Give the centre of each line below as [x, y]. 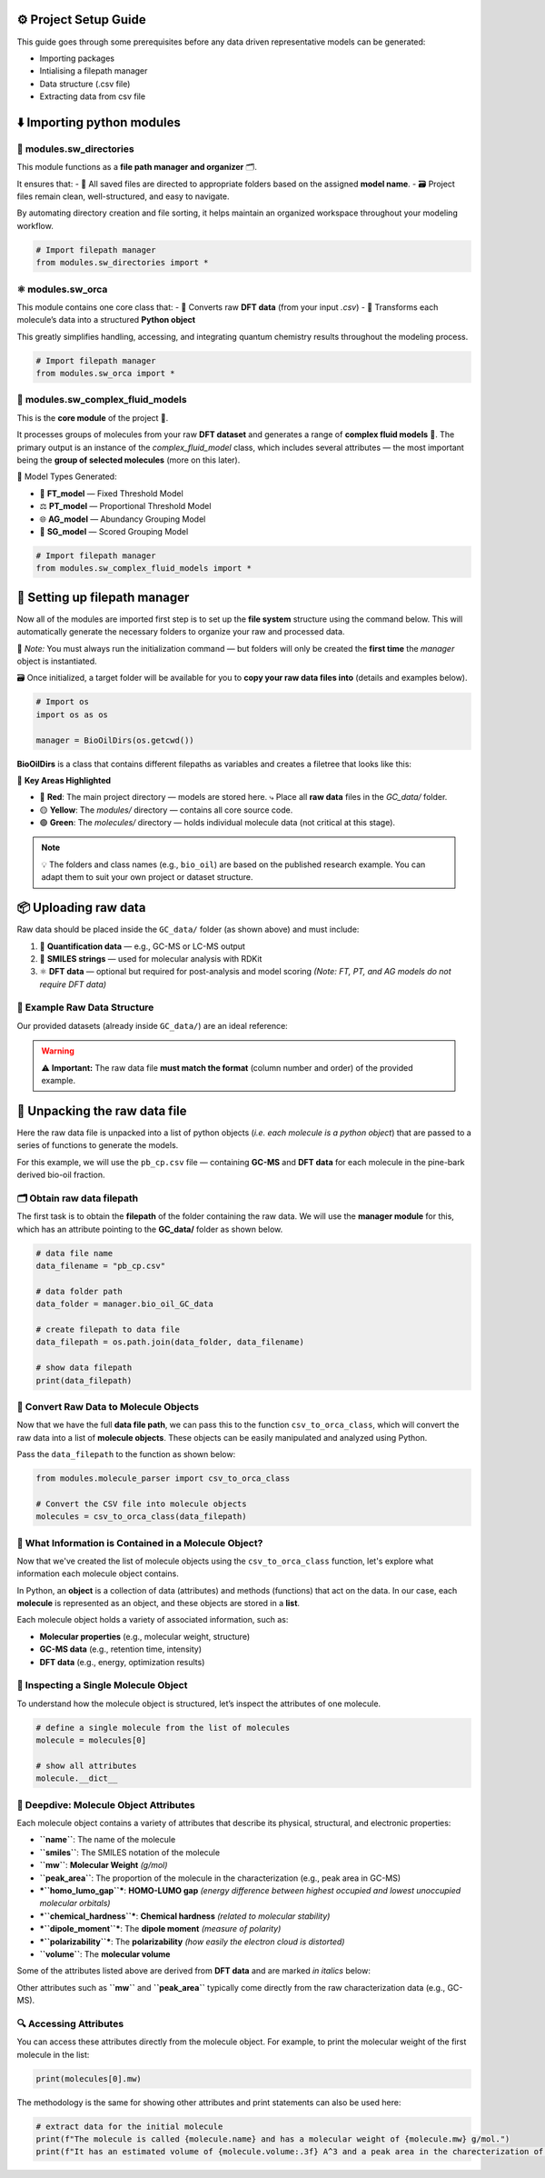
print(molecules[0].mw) [89, 2078]
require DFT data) [73, 984]
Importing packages [77, 58]
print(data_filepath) [84, 1380]
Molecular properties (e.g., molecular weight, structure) [144, 1636]
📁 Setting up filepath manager [103, 597]
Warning [58, 1051]
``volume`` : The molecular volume [105, 1953]
